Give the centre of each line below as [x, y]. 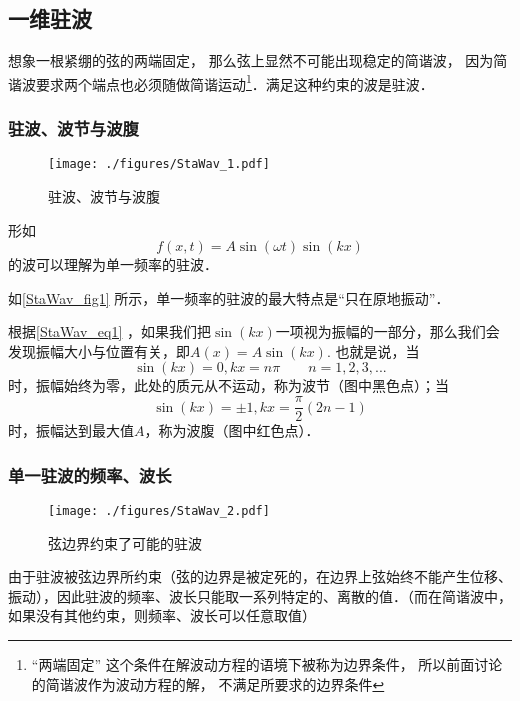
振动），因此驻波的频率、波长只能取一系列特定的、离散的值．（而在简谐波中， [260, 595]
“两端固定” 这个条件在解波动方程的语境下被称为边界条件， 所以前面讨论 [267, 663]
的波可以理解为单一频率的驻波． [113, 264]
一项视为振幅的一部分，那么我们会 [387, 331]
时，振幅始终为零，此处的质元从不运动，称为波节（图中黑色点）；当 [228, 385]
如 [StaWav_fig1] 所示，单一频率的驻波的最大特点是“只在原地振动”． [229, 297]
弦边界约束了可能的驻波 [125, 542]
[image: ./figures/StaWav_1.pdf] [159, 164]
